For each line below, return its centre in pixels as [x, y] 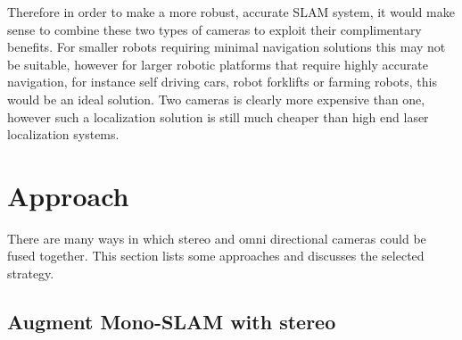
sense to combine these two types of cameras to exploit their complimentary [214, 29]
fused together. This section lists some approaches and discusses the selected [216, 256]
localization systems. [63, 134]
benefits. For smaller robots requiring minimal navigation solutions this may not [227, 47]
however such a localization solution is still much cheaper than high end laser [218, 116]
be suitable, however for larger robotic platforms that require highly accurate [218, 64]
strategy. [31, 274]
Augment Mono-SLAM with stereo [172, 322]
